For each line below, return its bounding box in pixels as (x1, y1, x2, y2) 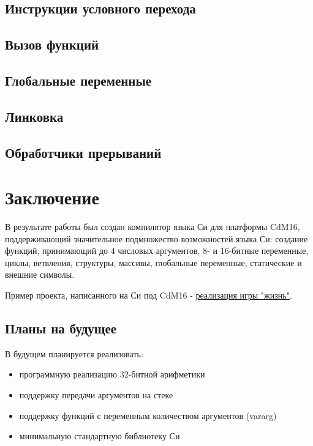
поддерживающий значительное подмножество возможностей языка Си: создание (5, 232, 308, 245)
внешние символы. (5, 268, 75, 281)
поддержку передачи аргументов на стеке (19, 388, 173, 401)
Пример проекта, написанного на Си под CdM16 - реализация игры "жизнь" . (5, 289, 292, 301)
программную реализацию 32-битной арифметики (19, 368, 205, 381)
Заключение (5, 185, 99, 210)
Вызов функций (5, 35, 99, 54)
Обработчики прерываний (5, 143, 162, 162)
